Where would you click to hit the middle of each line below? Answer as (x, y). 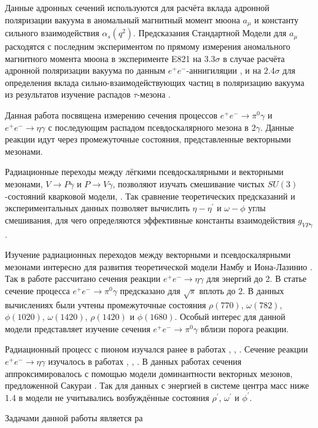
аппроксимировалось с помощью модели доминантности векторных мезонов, (149, 373)
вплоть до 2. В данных (242, 290)
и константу (277, 19)
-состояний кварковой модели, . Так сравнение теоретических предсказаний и (150, 196)
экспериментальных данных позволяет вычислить (97, 208)
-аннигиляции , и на (224, 70)
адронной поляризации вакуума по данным (85, 70)
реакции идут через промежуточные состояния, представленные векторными (148, 139)
